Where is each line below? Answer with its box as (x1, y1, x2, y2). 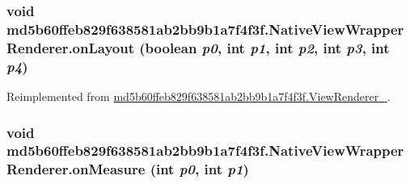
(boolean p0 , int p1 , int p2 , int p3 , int (139, 37, 390, 57)
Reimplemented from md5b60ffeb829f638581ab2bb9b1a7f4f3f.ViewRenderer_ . (6, 87, 391, 104)
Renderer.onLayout (6, 37, 134, 57)
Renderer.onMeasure (6, 159, 146, 179)
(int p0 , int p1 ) (150, 159, 249, 179)
